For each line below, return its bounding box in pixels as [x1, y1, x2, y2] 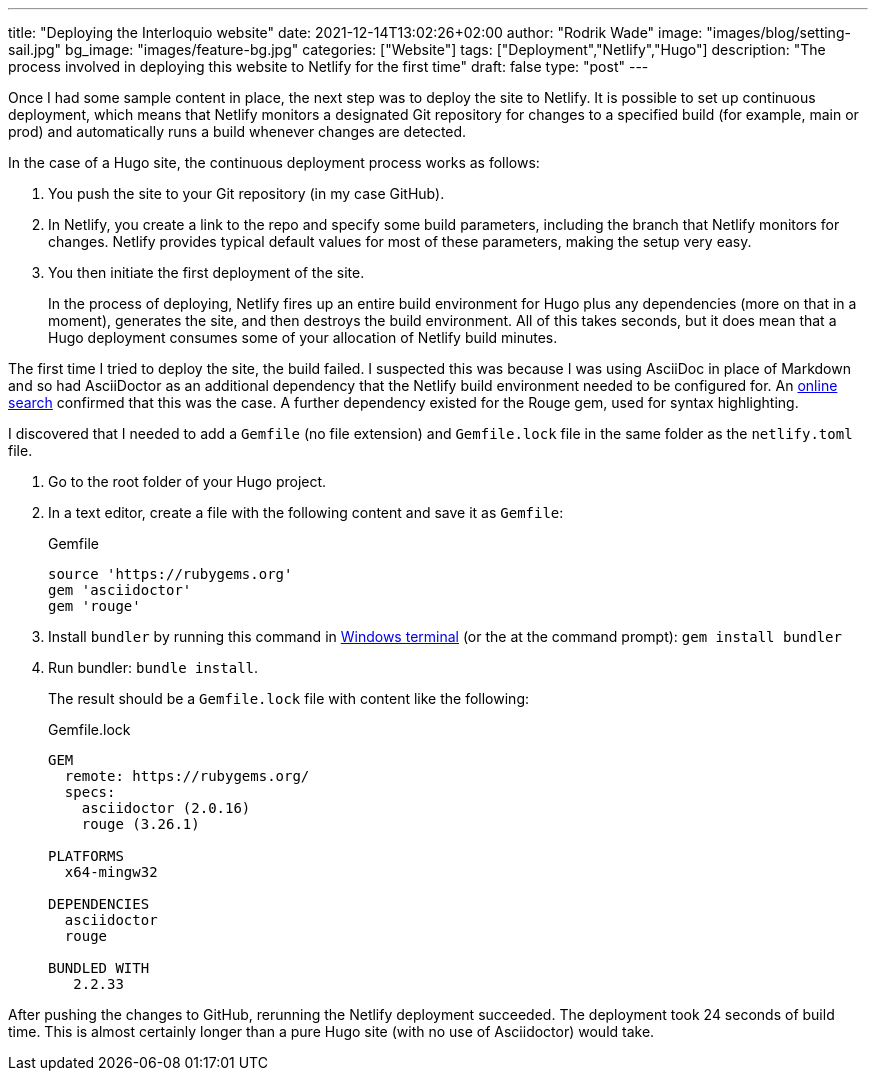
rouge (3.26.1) [81, 816, 200, 832]
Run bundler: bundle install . [48, 659, 259, 676]
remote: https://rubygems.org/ [64, 768, 310, 784]
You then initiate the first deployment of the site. [48, 264, 365, 281]
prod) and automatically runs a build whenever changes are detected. [8, 123, 467, 140]
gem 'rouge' [48, 598, 141, 614]
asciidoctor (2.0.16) [81, 800, 251, 816]
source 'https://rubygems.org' [48, 566, 293, 582]
